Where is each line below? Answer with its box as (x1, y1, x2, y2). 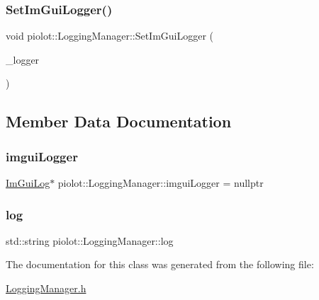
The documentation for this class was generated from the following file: (6, 257, 314, 272)
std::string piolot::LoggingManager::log (6, 233, 174, 248)
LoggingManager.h (6, 281, 86, 295)
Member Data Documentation (6, 110, 232, 132)
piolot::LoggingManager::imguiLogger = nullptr (57, 175, 264, 190)
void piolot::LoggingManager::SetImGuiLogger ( (6, 28, 214, 43)
